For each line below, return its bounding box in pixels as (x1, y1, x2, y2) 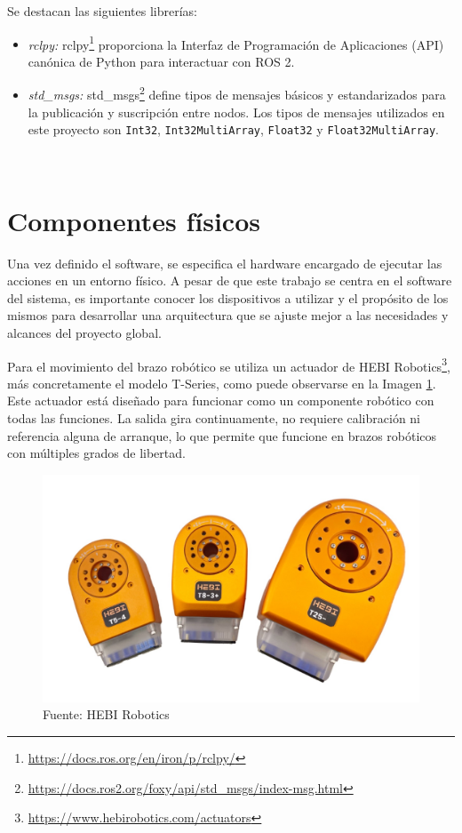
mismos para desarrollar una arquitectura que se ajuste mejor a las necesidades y (7, 306, 449, 324)
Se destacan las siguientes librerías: (7, 2, 197, 20)
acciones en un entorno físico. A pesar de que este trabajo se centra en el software (7, 271, 452, 290)
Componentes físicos (7, 202, 260, 238)
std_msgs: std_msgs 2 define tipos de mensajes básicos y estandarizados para (28, 83, 446, 104)
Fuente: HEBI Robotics (43, 705, 170, 724)
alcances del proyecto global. (7, 324, 162, 342)
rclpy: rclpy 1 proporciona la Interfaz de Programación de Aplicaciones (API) (28, 32, 444, 53)
